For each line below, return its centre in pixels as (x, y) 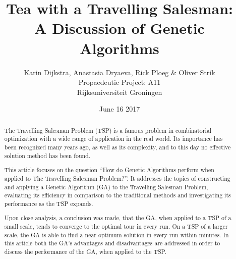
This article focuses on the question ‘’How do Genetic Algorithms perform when (109, 170)
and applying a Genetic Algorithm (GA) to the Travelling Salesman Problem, (106, 187)
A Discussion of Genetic (120, 28)
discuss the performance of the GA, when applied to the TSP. (85, 251)
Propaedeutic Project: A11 (120, 82)
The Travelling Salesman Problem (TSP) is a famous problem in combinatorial (108, 130)
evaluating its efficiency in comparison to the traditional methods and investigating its (117, 195)
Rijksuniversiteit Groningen (120, 92)
